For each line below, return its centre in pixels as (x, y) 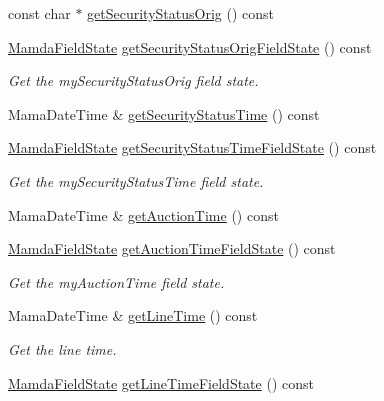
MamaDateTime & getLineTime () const (133, 315)
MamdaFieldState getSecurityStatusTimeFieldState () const (192, 147)
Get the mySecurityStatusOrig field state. (133, 80)
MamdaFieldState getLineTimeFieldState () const (161, 382)
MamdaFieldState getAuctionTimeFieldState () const (172, 248)
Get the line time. (62, 348)
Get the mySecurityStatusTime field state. (136, 180)
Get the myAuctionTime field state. (116, 281)
